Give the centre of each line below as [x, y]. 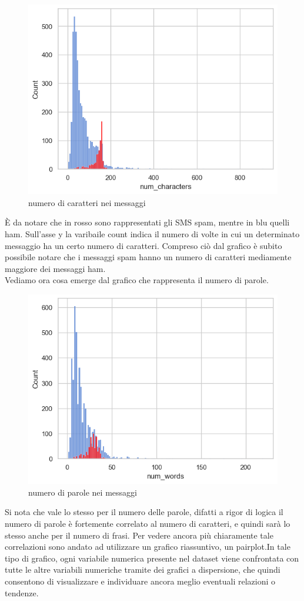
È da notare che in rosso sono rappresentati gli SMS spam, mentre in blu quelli [147, 222]
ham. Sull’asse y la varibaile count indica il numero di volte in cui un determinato [152, 234]
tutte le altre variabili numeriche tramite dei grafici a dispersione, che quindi [143, 570]
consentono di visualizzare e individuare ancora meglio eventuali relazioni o [140, 581]
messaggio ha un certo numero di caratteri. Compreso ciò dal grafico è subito [143, 245]
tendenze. [22, 592]
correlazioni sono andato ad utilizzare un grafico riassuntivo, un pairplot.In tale [148, 547]
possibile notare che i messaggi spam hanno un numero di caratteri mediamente [148, 257]
